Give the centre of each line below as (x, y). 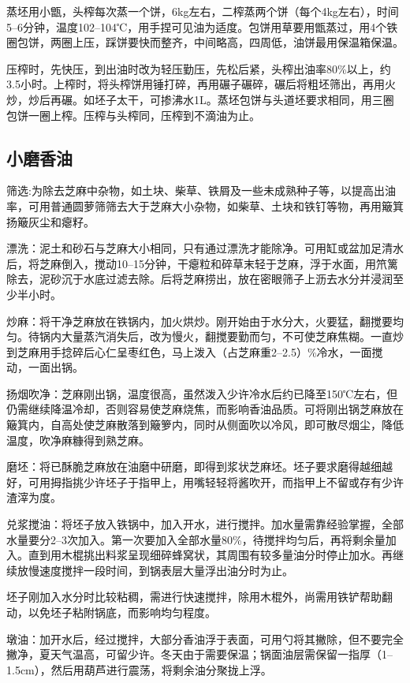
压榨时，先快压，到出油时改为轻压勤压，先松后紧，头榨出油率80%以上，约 (199, 68)
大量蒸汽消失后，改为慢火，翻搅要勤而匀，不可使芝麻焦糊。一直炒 (232, 336)
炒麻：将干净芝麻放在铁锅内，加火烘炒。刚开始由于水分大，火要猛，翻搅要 (199, 321)
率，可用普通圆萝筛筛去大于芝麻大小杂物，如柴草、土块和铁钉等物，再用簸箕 (205, 205)
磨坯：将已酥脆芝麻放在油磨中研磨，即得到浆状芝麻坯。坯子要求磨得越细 (194, 467)
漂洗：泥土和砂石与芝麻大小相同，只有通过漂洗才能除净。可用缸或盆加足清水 (205, 248)
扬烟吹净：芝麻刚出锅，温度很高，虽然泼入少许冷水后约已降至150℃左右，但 (202, 393)
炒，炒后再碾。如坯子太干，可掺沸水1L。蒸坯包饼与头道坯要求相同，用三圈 (200, 99)
